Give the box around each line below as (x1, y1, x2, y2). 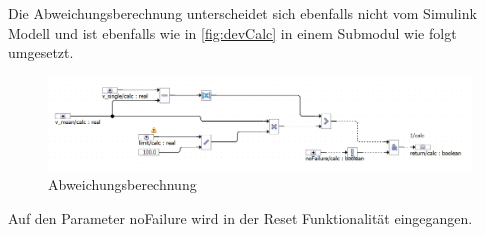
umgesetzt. (8, 42, 74, 63)
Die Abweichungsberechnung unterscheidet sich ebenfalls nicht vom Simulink (8, 3, 477, 23)
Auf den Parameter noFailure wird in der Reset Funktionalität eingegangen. (8, 207, 473, 228)
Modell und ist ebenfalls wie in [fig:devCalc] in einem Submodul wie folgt (8, 22, 457, 43)
